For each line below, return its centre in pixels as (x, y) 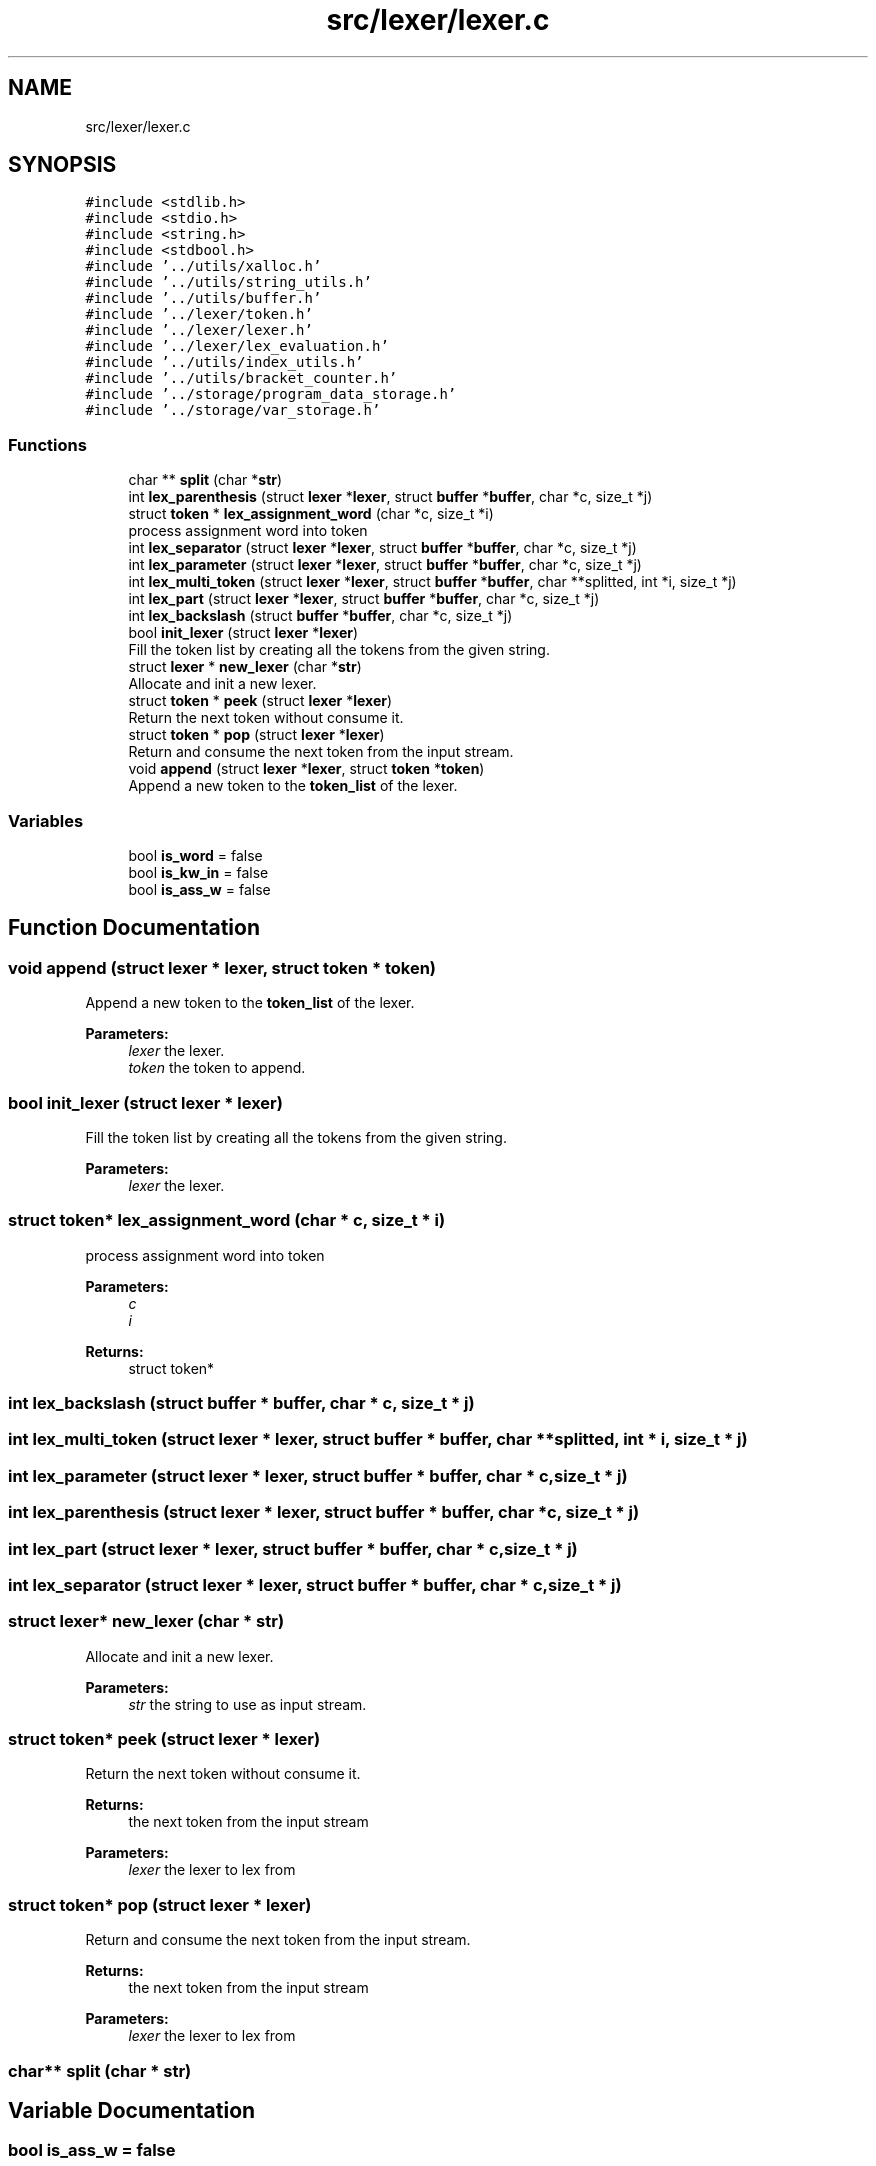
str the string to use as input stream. (247, 1704)
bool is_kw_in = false (198, 872)
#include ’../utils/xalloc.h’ (203, 266)
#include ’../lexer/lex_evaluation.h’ (237, 346)
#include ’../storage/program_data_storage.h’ (271, 394)
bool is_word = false (195, 855)
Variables (46, 820)
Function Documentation (134, 928)
